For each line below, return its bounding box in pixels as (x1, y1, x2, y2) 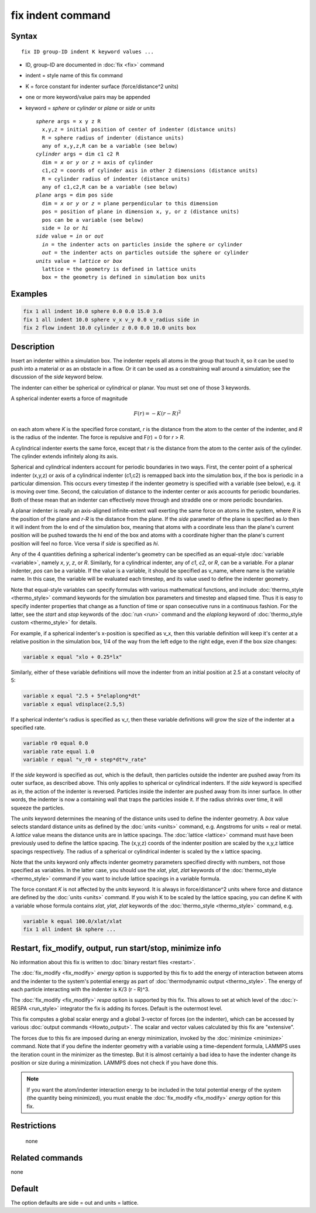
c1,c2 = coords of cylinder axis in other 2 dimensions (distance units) (42, 167, 258, 174)
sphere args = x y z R (36, 118, 101, 124)
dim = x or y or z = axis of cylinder (42, 159, 153, 165)
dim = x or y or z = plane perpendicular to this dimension (42, 200, 218, 206)
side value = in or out (36, 233, 104, 240)
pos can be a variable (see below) (42, 216, 145, 223)
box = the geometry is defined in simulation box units (42, 274, 206, 281)
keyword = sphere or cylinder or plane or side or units (25, 104, 155, 111)
